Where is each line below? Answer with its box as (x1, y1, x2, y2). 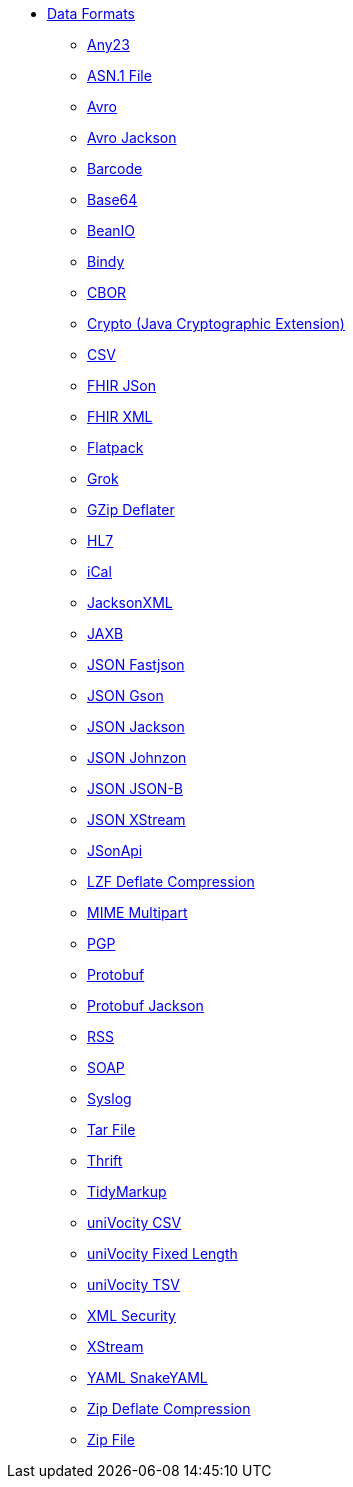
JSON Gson (87, 687, 164, 704)
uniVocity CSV (87, 1214, 182, 1231)
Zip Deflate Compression (87, 1400, 251, 1417)
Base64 (87, 191, 138, 208)
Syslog (87, 1090, 132, 1107)
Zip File (87, 1431, 135, 1448)
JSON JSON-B (87, 780, 183, 797)
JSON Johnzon (87, 749, 187, 766)
